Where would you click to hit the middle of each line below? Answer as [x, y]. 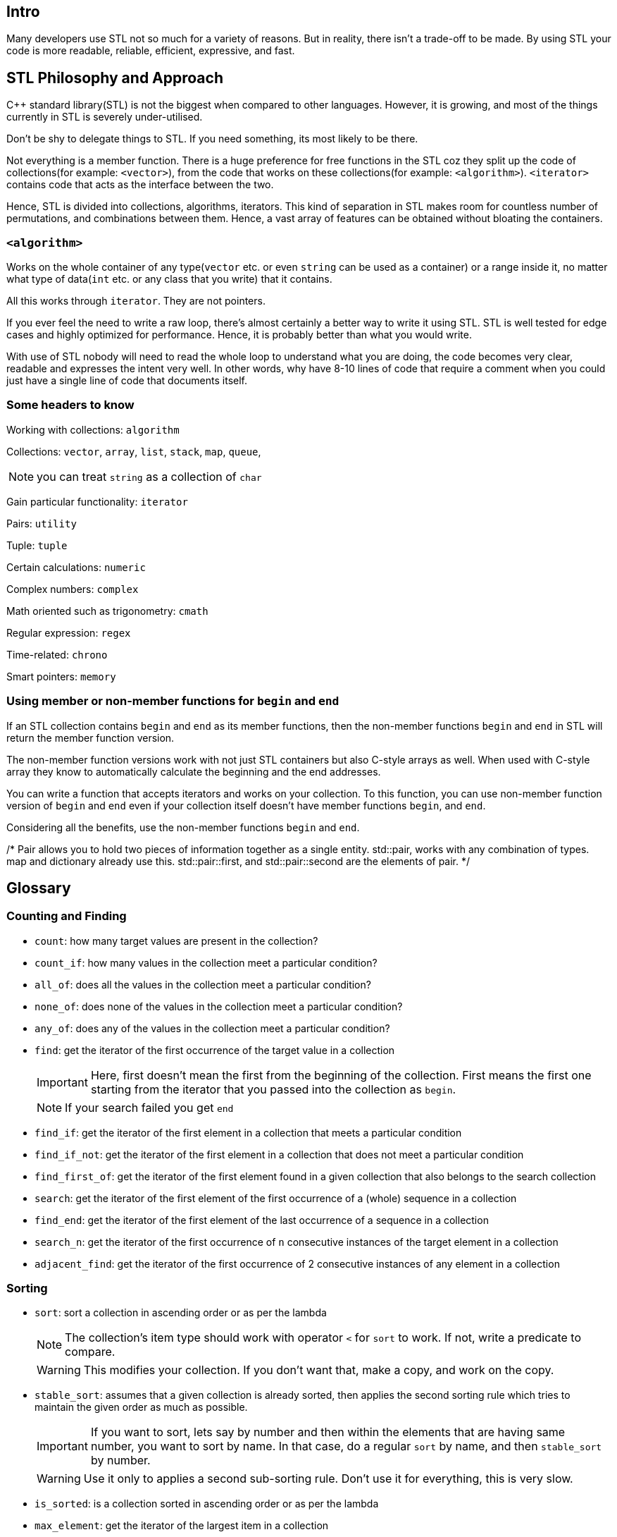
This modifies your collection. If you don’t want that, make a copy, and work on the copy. [319, 1370]
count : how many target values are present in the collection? [176, 941]
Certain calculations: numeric [76, 567]
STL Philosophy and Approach [115, 78]
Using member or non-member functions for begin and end [173, 701]
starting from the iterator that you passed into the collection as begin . [273, 1089]
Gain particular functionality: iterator [97, 501]
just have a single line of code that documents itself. [127, 381]
